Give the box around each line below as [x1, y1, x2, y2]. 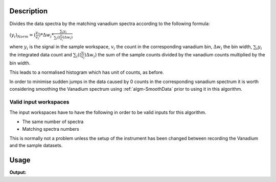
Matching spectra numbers [22, 126, 79, 132]
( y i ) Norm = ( [9, 32, 36, 39]
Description [9, 7, 48, 15]
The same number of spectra [22, 118, 84, 125]
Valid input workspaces [9, 98, 70, 106]
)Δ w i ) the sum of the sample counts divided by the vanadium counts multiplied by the [84, 51, 265, 59]
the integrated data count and [9, 51, 73, 57]
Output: [9, 169, 27, 175]
